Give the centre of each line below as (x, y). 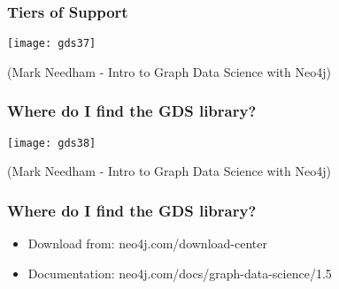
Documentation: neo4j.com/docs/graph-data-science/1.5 (180, 273)
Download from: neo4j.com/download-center (147, 243)
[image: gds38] (52, 143)
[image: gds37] (52, 44)
